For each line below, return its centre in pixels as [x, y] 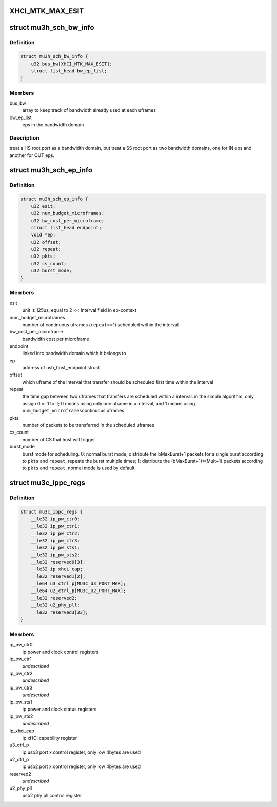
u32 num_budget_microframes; [68, 213]
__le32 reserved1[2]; [58, 576]
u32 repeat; [46, 249]
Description [24, 138]
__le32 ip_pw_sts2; [56, 555]
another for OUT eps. [32, 155]
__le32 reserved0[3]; [58, 562]
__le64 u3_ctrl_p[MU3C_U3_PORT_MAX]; [78, 583]
